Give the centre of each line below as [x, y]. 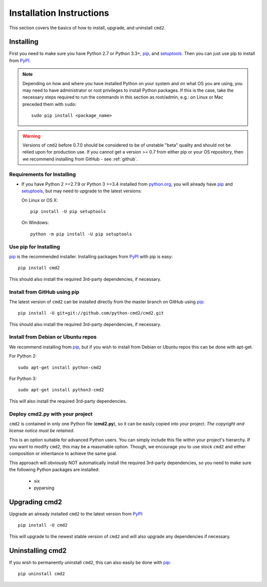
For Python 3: [23, 378]
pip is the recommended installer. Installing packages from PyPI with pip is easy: [91, 256]
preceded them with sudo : [49, 104]
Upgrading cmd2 [36, 502]
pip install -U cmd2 [43, 525]
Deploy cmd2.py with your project [51, 414]
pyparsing [44, 488]
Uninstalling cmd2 [38, 551]
